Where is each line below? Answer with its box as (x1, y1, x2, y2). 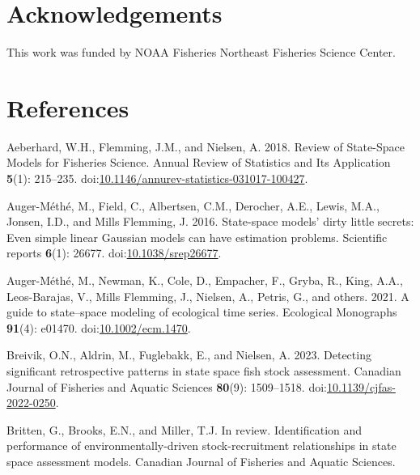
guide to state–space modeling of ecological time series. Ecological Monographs (6, 303, 397, 320)
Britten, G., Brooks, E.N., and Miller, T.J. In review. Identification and (6, 421, 363, 438)
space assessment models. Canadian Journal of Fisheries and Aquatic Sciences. (6, 452, 396, 469)
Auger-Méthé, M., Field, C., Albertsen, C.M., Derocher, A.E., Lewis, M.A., (6, 197, 380, 214)
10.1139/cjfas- (327, 378, 396, 395)
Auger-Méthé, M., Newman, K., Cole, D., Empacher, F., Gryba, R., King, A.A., (6, 272, 403, 288)
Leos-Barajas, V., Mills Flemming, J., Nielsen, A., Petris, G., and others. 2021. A (6, 287, 409, 304)
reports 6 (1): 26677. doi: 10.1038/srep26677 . (6, 244, 222, 261)
